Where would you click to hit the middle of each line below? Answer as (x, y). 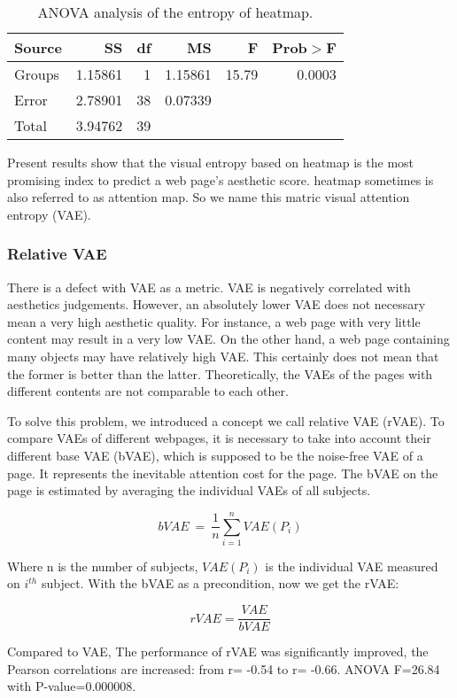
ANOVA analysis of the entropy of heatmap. (175, 12)
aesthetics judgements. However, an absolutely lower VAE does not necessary (217, 304)
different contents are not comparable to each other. (148, 391)
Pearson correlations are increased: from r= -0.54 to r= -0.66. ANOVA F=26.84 (224, 668)
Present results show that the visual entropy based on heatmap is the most (211, 162)
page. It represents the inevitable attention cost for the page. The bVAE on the (223, 473)
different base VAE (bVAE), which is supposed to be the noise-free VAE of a (215, 455)
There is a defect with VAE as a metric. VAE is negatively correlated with (209, 287)
